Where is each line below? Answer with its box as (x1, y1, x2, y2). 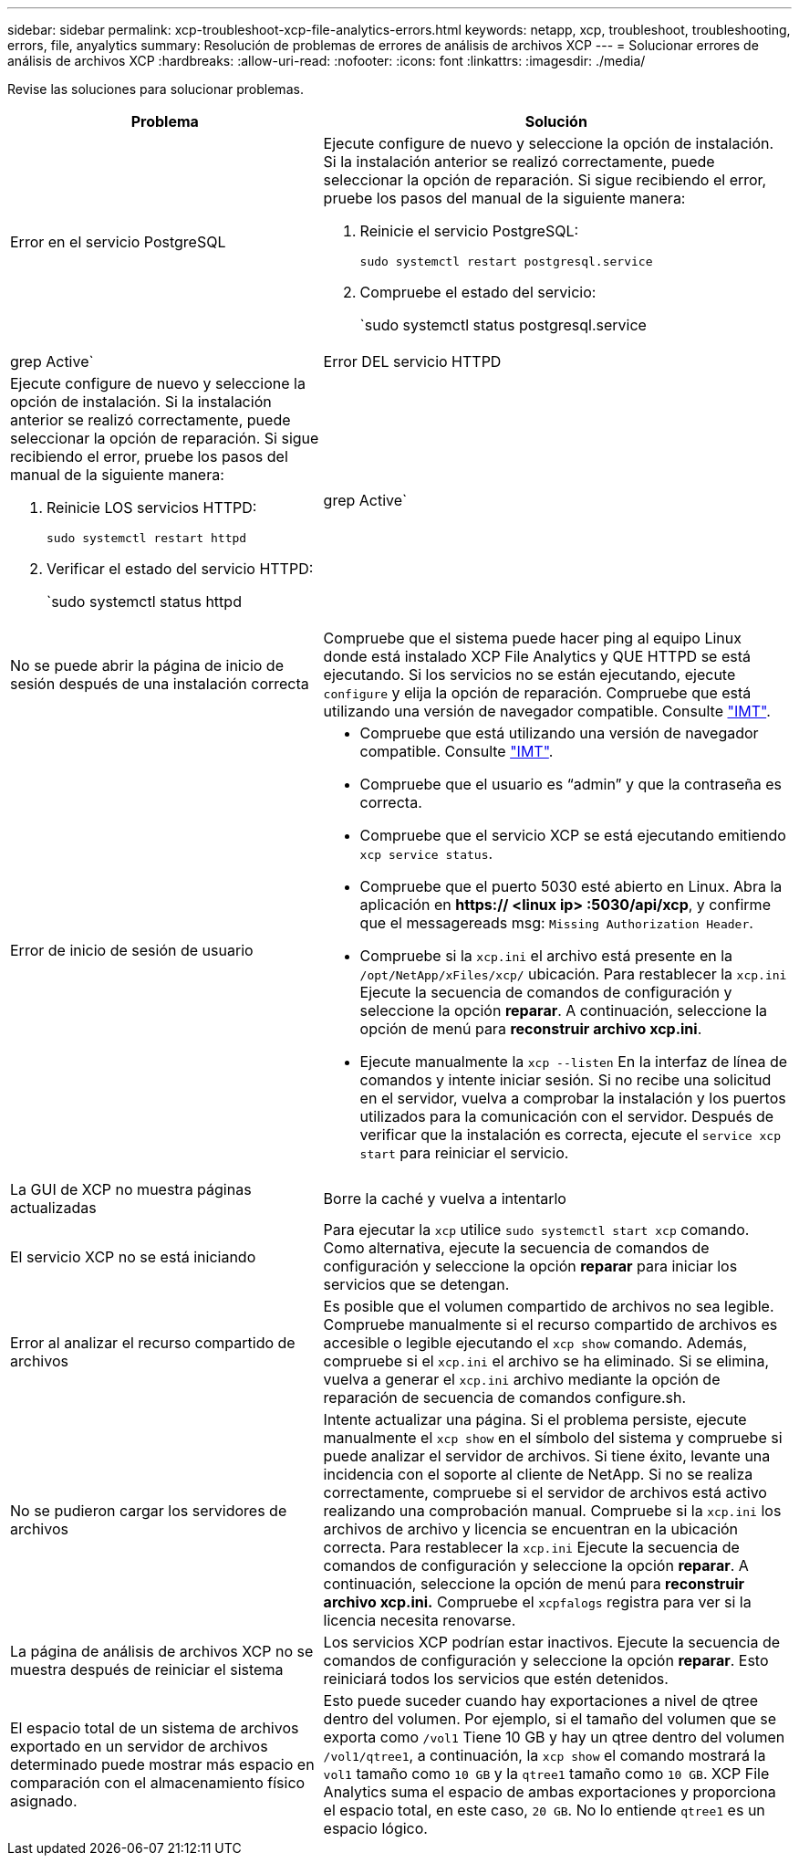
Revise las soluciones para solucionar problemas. (7, 81, 304, 97)
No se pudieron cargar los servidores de (10, 1502, 287, 1520)
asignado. (10, 1792, 78, 1810)
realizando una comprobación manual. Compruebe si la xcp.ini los (323, 1502, 782, 1520)
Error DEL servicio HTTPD (323, 352, 502, 371)
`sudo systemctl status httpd (47, 592, 242, 611)
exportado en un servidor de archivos (10, 1737, 268, 1755)
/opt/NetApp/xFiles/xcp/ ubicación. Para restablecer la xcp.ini (359, 965, 787, 983)
